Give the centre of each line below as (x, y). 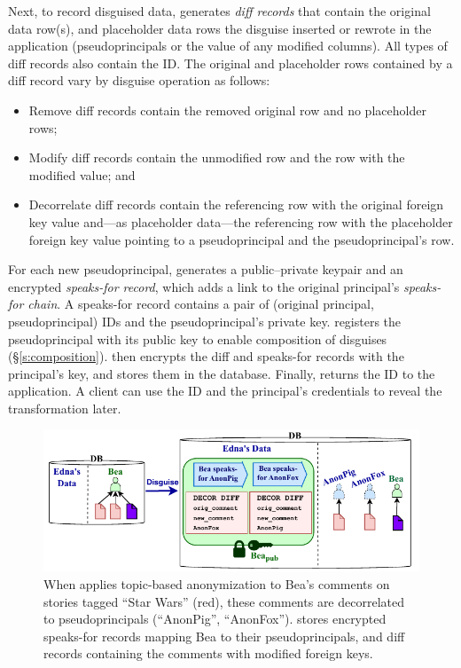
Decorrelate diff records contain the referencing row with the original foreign (236, 204)
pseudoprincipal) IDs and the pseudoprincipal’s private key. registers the (205, 321)
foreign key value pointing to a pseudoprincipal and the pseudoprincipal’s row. (242, 239)
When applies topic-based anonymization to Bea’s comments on (217, 584)
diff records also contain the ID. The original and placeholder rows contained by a (230, 63)
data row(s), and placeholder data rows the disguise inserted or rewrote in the (220, 28)
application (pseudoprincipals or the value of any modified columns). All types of (228, 46)
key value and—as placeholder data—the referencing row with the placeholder (241, 221)
